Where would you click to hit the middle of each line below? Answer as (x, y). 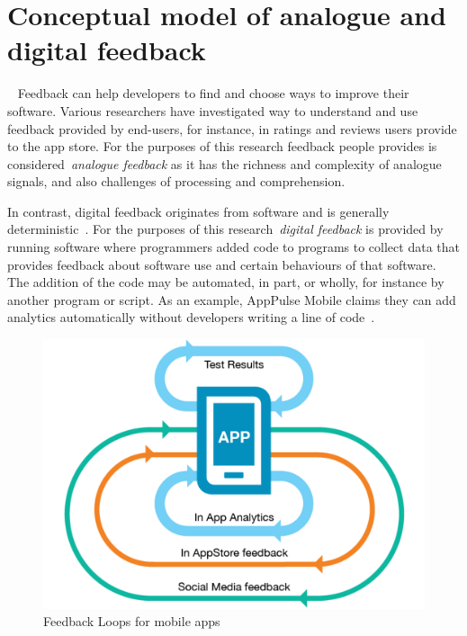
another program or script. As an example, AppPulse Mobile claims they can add (232, 299)
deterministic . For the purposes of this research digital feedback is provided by (225, 229)
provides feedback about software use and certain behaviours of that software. (222, 264)
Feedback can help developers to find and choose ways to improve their (213, 93)
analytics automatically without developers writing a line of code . (191, 317)
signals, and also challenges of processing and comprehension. (176, 181)
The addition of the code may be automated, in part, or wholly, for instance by (226, 282)
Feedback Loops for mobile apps (132, 621)
